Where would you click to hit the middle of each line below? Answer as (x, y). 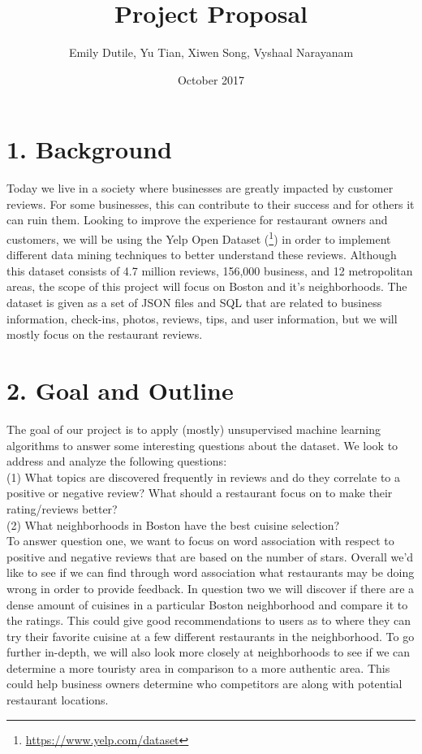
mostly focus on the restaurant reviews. (105, 334)
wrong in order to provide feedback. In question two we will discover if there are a (211, 588)
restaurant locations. (58, 700)
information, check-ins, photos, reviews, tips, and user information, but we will (202, 318)
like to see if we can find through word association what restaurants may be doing (211, 572)
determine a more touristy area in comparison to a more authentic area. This (198, 667)
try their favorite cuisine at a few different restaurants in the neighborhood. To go (211, 636)
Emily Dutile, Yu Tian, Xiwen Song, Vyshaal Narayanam (211, 52)
